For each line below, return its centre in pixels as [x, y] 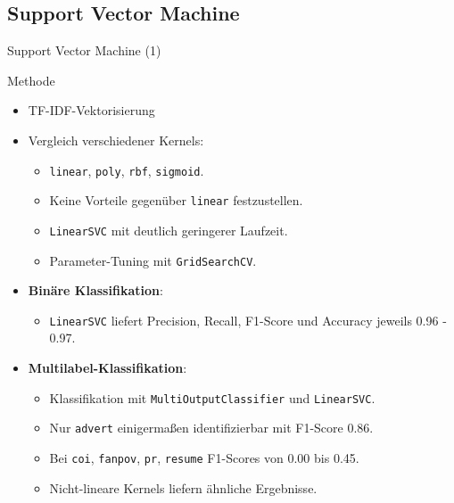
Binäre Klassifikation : [95, 290]
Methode [31, 80]
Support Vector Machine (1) [84, 50]
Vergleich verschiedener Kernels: [116, 140]
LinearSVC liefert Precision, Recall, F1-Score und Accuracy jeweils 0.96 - [248, 320]
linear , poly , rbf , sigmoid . [127, 170]
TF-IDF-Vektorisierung [91, 110]
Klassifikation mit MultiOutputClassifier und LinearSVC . [212, 397]
